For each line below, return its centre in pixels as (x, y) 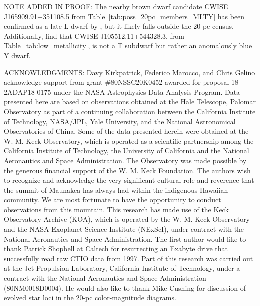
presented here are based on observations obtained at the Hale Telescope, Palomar (130, 102)
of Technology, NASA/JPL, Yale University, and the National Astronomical (120, 121)
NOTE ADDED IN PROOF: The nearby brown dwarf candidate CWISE (116, 6)
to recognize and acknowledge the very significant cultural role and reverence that (129, 180)
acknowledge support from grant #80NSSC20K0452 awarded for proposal (117, 82)
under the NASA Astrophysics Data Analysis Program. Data (147, 92)
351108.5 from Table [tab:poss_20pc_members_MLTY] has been (144, 16)
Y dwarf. (17, 55)
